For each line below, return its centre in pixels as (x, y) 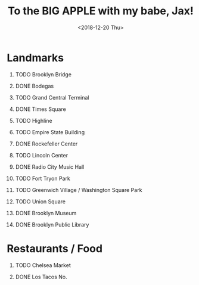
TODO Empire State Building (50, 132)
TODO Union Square (41, 202)
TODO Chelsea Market (43, 265)
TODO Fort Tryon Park (43, 178)
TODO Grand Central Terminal (52, 97)
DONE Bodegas (35, 86)
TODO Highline (34, 120)
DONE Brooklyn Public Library (52, 224)
